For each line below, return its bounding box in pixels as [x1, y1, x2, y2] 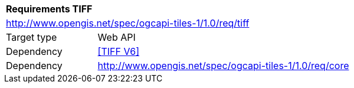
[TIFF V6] [97, 45, 140, 57]
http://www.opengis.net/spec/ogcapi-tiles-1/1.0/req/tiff [6, 17, 250, 29]
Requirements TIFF [6, 3, 93, 15]
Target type [6, 31, 57, 43]
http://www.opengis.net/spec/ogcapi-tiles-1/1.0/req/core [97, 60, 349, 71]
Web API [97, 31, 136, 43]
